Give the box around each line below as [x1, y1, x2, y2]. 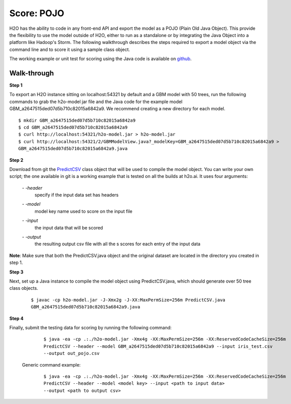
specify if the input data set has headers [34, 192, 119, 198]
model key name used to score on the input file [34, 208, 133, 214]
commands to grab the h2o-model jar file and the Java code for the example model [9, 99, 183, 105]
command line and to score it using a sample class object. [9, 46, 130, 53]
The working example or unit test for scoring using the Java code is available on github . [9, 56, 192, 62]
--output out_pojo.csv [43, 350, 100, 356]
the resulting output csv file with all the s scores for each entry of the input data [34, 241, 201, 247]
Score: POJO [9, 8, 65, 19]
